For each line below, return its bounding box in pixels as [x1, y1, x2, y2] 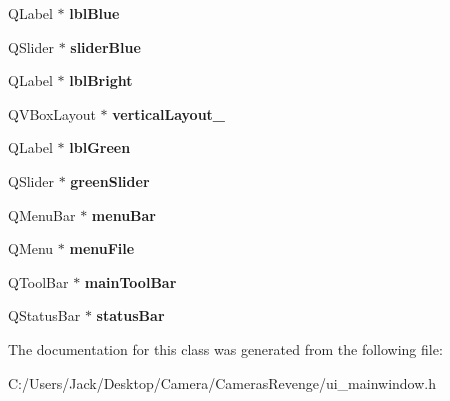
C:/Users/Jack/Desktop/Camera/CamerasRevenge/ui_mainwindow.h [8, 372, 436, 393]
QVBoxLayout [8, 103, 96, 124]
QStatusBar [8, 305, 81, 326]
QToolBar [8, 271, 69, 292]
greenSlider [70, 170, 150, 191]
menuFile [69, 238, 135, 259]
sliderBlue [70, 36, 141, 57]
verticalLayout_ [112, 103, 226, 124]
